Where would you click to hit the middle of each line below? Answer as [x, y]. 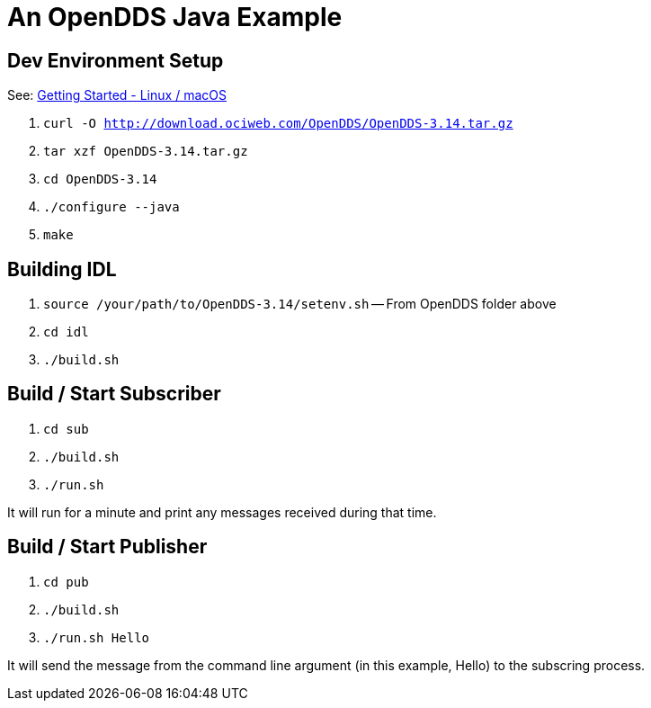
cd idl [66, 332]
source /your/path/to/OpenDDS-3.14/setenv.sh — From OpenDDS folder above [300, 304]
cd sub [66, 429]
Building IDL [62, 269]
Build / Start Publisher [107, 547]
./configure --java [111, 207]
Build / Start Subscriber [114, 394]
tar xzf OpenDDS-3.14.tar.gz [146, 152]
